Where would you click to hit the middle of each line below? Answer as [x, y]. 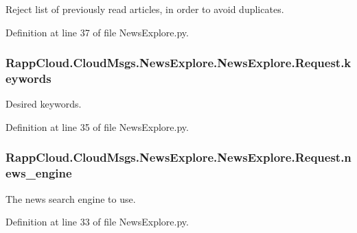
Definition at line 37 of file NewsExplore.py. [97, 32]
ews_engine [39, 173]
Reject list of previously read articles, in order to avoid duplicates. [145, 9]
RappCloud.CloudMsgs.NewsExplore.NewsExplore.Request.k [178, 63]
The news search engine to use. [71, 198]
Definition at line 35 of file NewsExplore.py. [97, 126]
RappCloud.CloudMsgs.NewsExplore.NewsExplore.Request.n [178, 157]
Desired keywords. [44, 104]
